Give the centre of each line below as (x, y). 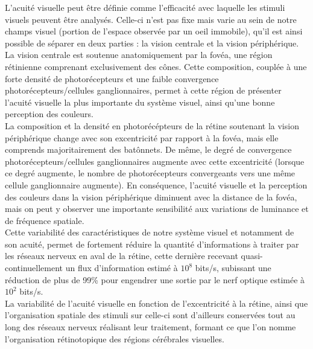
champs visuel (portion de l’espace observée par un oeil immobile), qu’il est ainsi (154, 31)
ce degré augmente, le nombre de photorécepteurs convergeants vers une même (150, 173)
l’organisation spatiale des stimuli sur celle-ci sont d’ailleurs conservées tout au (150, 315)
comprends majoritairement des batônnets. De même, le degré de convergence (148, 149)
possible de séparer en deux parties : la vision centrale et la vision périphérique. (152, 43)
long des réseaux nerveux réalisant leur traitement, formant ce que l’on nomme (150, 327)
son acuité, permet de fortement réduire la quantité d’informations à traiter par (152, 244)
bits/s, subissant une (233, 268)
